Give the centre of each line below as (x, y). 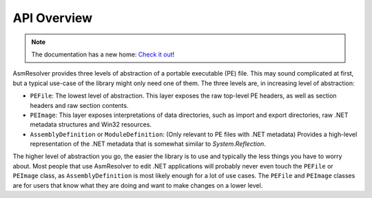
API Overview (53, 18)
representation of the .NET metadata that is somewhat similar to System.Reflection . (148, 144)
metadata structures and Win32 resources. (91, 124)
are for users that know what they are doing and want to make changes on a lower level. (138, 185)
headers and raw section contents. (79, 105)
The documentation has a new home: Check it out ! (103, 54)
